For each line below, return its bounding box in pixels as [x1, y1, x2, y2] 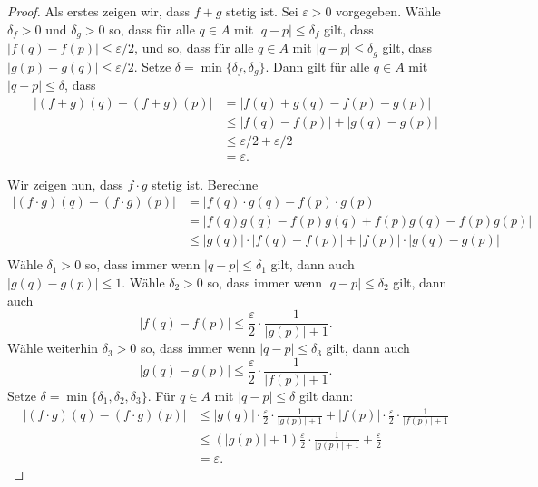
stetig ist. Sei [226, 2, 298, 20]
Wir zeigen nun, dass [7, 174, 123, 193]
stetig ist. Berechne [152, 174, 259, 193]
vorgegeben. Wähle [336, 2, 441, 20]
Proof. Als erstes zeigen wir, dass [7, 2, 191, 20]
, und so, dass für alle [134, 38, 254, 57]
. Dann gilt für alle [265, 56, 370, 75]
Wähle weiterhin [7, 338, 98, 357]
